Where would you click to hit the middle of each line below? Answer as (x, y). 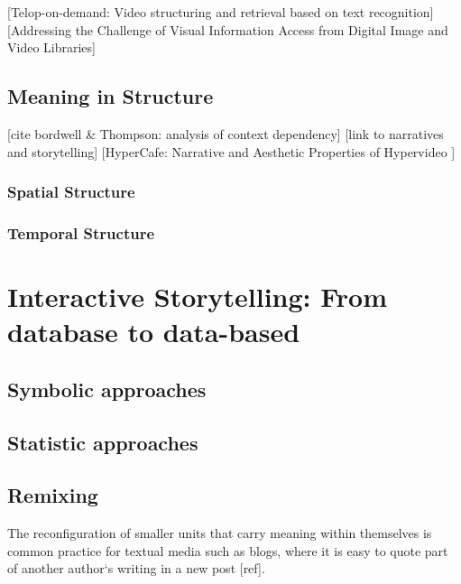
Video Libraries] (51, 47)
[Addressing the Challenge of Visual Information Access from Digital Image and (228, 29)
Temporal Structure (81, 232)
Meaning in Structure (111, 96)
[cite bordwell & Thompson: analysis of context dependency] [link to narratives (226, 133)
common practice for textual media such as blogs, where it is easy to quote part (228, 550)
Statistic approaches (103, 442)
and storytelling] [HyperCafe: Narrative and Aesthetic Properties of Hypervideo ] (231, 151)
